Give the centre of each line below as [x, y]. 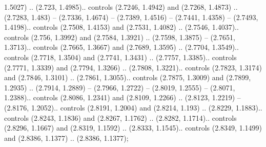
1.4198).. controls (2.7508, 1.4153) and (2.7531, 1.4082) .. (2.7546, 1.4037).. [121, 27]
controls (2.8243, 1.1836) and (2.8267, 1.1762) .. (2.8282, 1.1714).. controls [120, 117]
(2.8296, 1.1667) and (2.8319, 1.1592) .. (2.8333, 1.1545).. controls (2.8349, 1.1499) [133, 128]
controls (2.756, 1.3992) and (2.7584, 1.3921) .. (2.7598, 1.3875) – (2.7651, [120, 37]
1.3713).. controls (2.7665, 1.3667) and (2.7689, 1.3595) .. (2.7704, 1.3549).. [121, 47]
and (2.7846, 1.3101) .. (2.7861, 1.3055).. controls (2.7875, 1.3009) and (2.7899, [128, 77]
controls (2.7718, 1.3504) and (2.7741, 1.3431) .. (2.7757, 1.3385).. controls [120, 57]
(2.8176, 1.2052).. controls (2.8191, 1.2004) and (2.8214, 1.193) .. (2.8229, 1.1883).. [133, 107]
